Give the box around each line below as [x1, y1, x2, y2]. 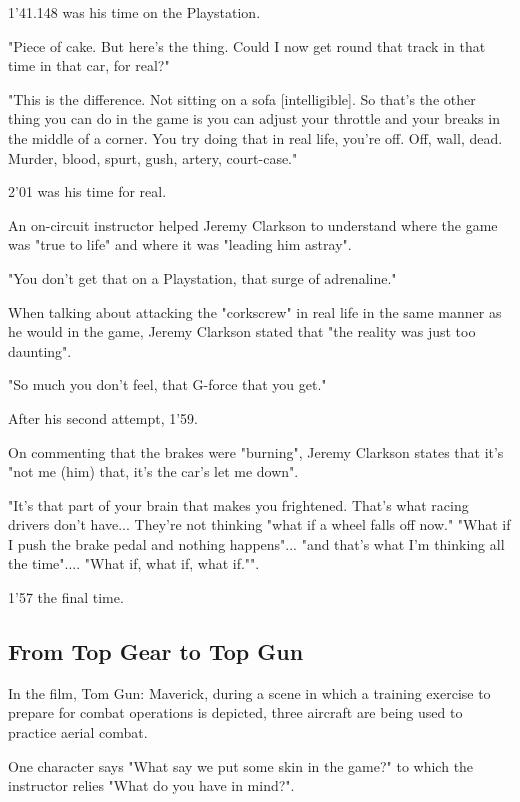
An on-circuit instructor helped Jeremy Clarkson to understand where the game [8, 214, 498, 235]
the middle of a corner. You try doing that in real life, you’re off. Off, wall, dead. [8, 127, 503, 148]
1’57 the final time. [8, 587, 124, 608]
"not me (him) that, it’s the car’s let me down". [8, 461, 299, 482]
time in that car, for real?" [8, 55, 170, 76]
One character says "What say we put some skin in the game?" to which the [8, 755, 474, 776]
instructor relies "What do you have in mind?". [8, 775, 295, 796]
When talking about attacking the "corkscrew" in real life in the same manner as [8, 301, 502, 322]
